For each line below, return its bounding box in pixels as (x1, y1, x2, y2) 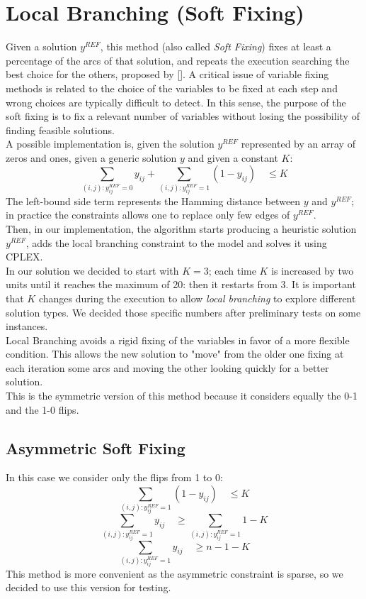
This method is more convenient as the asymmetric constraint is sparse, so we (6, 566, 343, 581)
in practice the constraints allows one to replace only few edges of (6, 207, 290, 222)
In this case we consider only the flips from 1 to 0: (6, 470, 223, 485)
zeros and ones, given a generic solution (6, 150, 177, 165)
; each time (208, 263, 256, 277)
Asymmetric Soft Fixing (6, 436, 185, 458)
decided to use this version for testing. (6, 580, 171, 595)
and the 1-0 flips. (6, 402, 79, 417)
